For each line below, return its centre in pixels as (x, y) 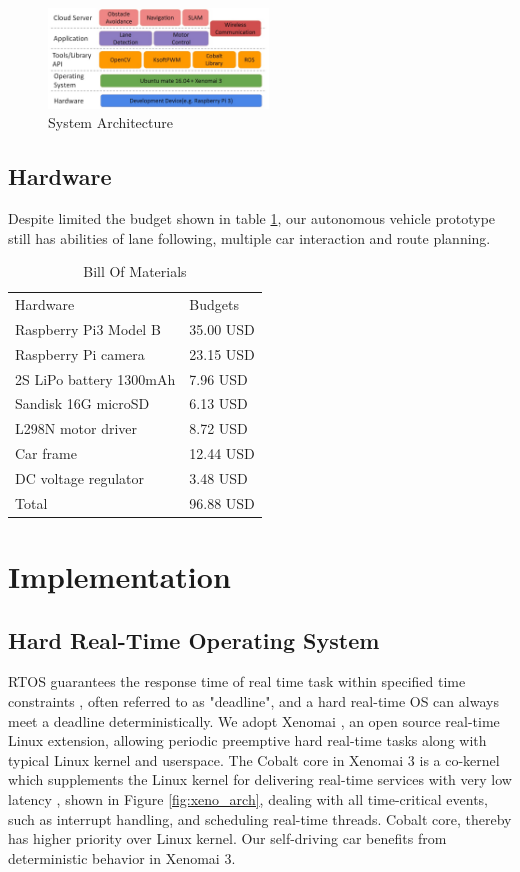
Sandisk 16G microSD (82, 403)
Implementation (119, 576)
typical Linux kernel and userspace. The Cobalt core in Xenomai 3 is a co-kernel (254, 759)
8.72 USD (218, 428)
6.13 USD (218, 403)
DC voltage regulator (79, 477)
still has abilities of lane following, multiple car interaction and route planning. (249, 237)
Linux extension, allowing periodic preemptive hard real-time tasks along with (247, 740)
